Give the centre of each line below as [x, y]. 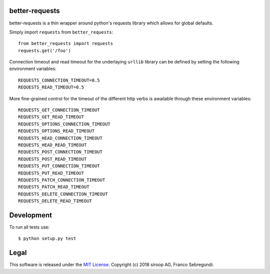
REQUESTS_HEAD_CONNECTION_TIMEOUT [60, 138]
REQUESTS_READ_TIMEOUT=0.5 [51, 87]
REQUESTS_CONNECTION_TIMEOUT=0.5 [59, 80]
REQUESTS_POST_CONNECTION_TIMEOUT [60, 152]
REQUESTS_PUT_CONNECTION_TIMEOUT [59, 166]
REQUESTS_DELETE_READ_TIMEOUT [55, 201]
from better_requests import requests [66, 43]
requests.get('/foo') [44, 50]
